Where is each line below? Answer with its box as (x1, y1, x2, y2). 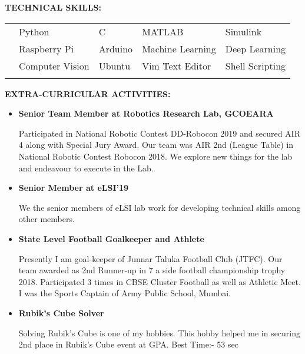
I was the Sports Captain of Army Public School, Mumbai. (18, 287, 231, 299)
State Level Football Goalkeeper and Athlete (18, 232, 204, 244)
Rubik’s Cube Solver (18, 306, 104, 319)
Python (19, 24, 49, 38)
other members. (18, 213, 75, 225)
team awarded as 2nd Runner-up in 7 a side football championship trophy (18, 264, 286, 276)
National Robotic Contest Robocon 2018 (18, 150, 165, 162)
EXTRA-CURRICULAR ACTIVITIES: (5, 87, 171, 100)
